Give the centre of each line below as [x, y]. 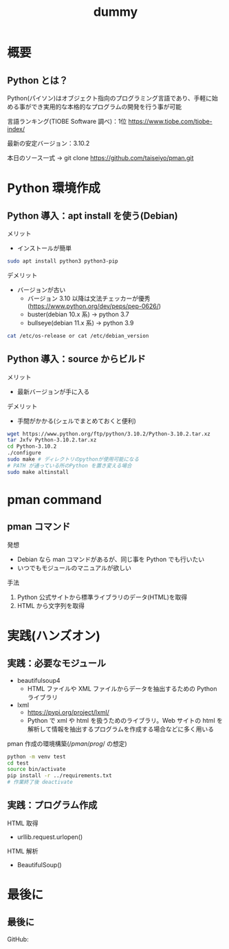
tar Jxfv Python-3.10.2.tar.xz [52, 440]
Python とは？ [38, 80]
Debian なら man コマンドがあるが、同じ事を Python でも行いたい [111, 559]
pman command [54, 500]
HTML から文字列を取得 [51, 605]
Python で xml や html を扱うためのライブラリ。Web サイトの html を [125, 720]
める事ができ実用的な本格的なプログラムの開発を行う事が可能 [95, 107]
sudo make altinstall [38, 472]
